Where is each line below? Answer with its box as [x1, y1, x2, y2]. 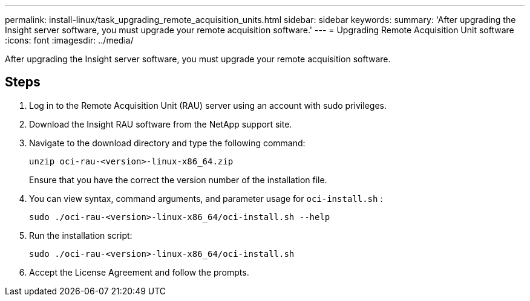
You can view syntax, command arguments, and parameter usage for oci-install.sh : [29, 193, 383, 204]
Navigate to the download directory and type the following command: [29, 137, 306, 148]
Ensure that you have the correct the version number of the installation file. [29, 174, 327, 185]
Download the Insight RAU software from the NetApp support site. [29, 118, 292, 129]
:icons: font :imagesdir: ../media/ [5, 35, 134, 45]
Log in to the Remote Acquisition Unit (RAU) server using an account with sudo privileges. [29, 100, 387, 111]
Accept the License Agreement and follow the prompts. [29, 267, 249, 277]
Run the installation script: [29, 230, 132, 241]
